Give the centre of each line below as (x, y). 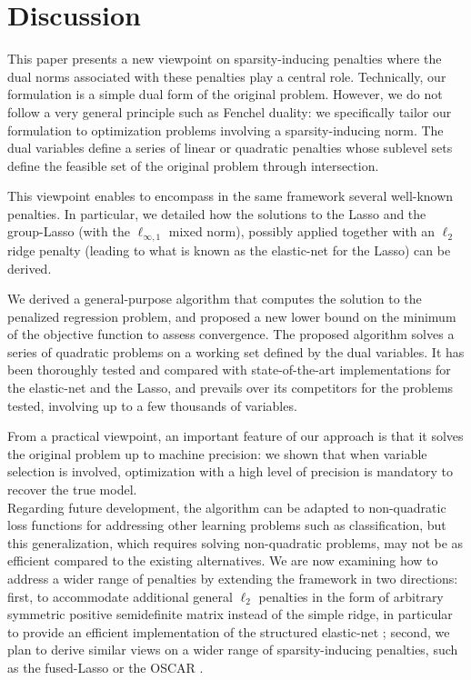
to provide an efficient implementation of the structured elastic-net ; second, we (229, 631)
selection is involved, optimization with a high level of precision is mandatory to (230, 471)
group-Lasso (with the (69, 231)
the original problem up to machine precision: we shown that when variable (217, 453)
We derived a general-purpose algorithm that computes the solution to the (215, 299)
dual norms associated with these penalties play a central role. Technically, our (227, 76)
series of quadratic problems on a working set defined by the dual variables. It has (236, 351)
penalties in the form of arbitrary (351, 596)
